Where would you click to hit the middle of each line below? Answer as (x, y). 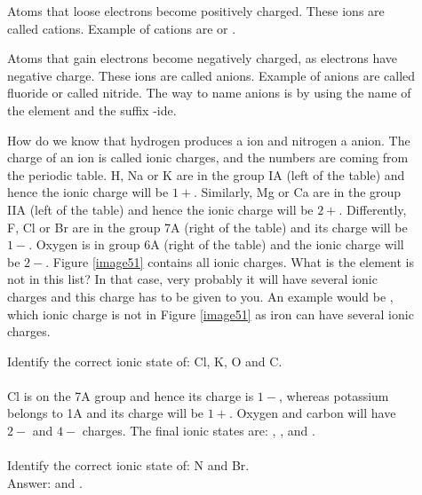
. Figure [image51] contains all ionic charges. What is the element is (230, 261)
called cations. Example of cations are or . (122, 28)
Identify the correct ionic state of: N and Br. (128, 465)
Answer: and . (45, 482)
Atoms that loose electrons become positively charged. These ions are (196, 11)
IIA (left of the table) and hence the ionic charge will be (160, 209)
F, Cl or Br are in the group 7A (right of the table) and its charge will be (207, 227)
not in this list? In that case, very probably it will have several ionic (192, 279)
